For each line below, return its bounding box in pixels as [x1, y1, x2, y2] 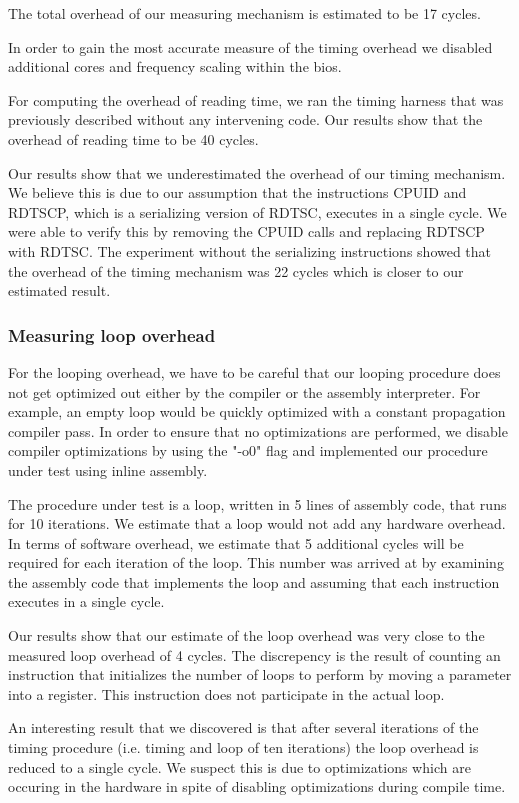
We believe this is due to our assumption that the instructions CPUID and [8, 182, 467, 203]
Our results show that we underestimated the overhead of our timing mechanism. [8, 162, 506, 183]
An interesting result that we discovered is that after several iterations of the [8, 717, 479, 738]
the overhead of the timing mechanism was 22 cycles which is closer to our [8, 260, 464, 281]
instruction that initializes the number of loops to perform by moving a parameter [8, 664, 512, 685]
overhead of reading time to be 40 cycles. [8, 128, 259, 149]
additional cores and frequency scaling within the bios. [8, 56, 342, 77]
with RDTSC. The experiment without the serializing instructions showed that [8, 240, 492, 261]
